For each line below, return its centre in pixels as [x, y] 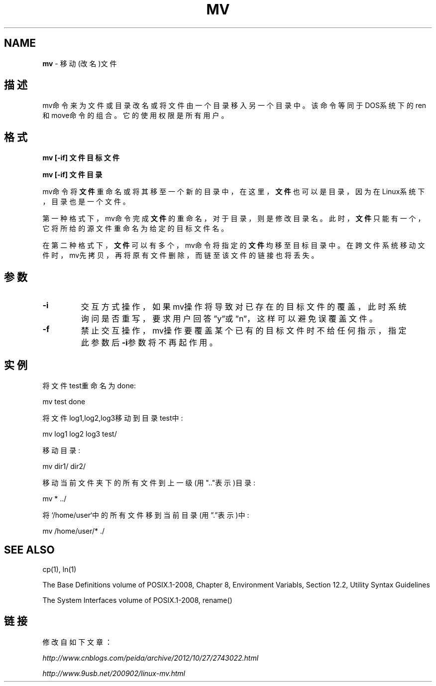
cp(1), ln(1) [59, 569]
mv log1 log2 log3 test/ [80, 434]
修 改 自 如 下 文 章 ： [77, 642]
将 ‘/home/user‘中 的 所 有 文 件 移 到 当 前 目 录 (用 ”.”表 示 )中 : [146, 515]
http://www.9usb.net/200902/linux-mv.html [114, 673]
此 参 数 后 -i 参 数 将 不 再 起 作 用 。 [149, 343]
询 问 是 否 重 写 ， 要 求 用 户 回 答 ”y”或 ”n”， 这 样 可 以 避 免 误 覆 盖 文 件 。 [229, 319]
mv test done [64, 401]
